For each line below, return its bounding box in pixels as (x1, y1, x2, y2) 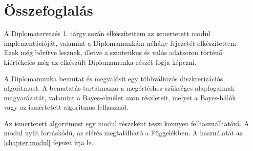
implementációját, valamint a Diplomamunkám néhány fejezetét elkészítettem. (4, 38, 238, 48)
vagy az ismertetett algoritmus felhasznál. (4, 102, 128, 112)
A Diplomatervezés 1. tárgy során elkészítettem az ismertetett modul (4, 28, 211, 38)
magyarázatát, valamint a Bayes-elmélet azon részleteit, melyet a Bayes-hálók (4, 92, 236, 102)
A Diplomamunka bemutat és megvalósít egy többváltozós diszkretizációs (4, 73, 223, 83)
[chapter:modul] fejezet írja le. (4, 137, 94, 148)
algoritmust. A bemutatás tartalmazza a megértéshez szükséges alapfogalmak (4, 83, 235, 93)
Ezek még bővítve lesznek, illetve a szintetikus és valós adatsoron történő (4, 47, 223, 57)
